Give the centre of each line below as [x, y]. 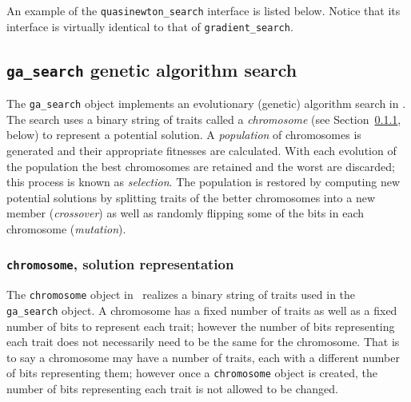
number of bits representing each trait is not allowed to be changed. [172, 389]
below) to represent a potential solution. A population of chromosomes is [184, 135]
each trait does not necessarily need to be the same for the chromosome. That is [203, 342]
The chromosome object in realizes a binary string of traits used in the [181, 295]
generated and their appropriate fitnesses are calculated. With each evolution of [202, 150]
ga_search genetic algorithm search [152, 69]
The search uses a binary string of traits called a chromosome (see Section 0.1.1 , [204, 119]
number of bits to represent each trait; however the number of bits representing [201, 326]
